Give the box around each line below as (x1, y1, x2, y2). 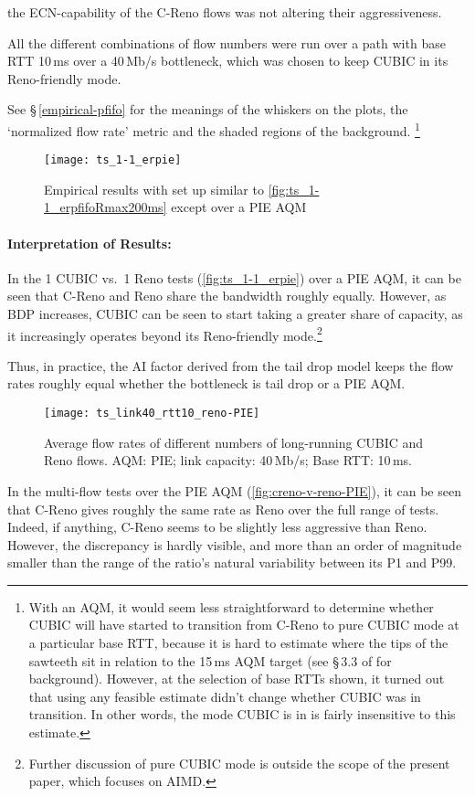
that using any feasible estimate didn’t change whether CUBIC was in (28, 686, 421, 706)
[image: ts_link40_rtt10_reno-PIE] (44, 407, 260, 420)
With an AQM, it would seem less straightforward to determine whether (28, 597, 434, 616)
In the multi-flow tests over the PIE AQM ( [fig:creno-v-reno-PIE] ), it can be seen (7, 481, 461, 500)
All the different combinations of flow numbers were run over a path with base (7, 33, 446, 52)
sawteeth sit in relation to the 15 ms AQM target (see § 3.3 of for (28, 651, 392, 670)
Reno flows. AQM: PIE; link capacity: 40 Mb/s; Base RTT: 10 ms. (44, 451, 412, 470)
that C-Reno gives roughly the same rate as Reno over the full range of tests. (7, 499, 439, 518)
